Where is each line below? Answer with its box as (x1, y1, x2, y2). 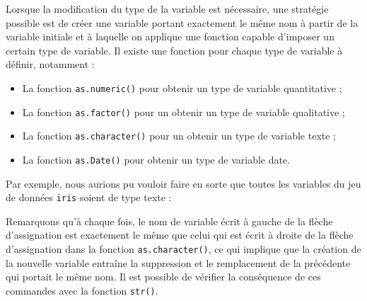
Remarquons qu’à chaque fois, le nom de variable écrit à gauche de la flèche (6, 213, 333, 228)
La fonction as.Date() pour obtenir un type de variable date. (22, 152, 291, 166)
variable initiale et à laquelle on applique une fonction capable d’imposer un (6, 29, 334, 44)
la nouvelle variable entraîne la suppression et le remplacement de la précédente (6, 255, 351, 270)
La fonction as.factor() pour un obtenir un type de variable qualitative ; (22, 104, 345, 119)
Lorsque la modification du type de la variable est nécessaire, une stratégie (6, 1, 329, 16)
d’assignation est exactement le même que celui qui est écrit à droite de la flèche (6, 227, 354, 242)
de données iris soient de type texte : (6, 190, 172, 205)
